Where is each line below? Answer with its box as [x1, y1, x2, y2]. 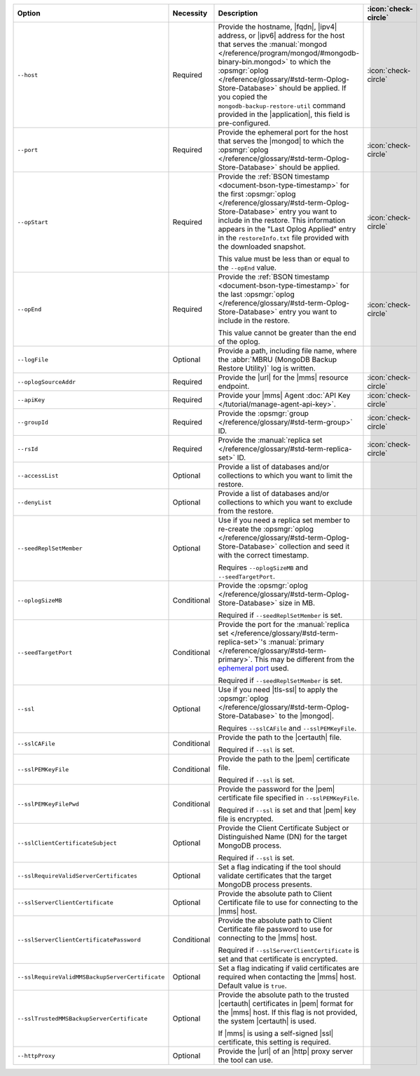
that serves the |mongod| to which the [218, 137, 344, 146]
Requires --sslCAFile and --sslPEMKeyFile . [218, 724, 357, 733]
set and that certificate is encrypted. [218, 954, 338, 963]
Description [218, 8, 258, 18]
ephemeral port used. [218, 663, 290, 672]
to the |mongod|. [279, 711, 335, 721]
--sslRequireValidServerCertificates [17, 872, 138, 879]
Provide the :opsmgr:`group [218, 408, 309, 418]
